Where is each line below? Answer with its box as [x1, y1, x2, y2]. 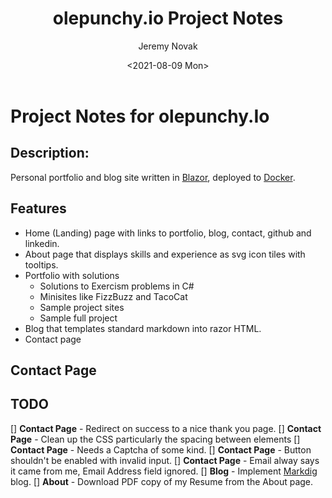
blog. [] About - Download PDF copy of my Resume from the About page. [10, 475, 314, 487]
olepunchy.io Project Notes [52, 7, 284, 30]
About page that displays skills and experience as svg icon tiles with [24, 248, 306, 260]
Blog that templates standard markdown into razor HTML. [24, 322, 262, 334]
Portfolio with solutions [24, 269, 120, 281]
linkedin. [24, 237, 60, 249]
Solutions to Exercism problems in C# [39, 280, 195, 292]
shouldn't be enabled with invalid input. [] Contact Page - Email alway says [10, 454, 320, 466]
